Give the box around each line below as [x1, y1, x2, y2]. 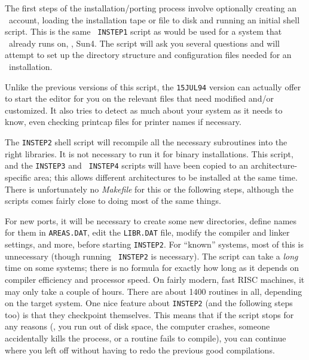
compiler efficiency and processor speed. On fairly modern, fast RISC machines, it [5, 273, 305, 285]
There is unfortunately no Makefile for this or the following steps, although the [5, 182, 294, 195]
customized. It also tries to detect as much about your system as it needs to [5, 103, 283, 116]
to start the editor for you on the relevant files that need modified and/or [5, 92, 274, 105]
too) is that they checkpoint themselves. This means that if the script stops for [5, 308, 294, 321]
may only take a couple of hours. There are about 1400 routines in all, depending [5, 285, 302, 297]
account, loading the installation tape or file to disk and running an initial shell [8, 13, 300, 26]
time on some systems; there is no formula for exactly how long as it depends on [5, 261, 299, 274]
